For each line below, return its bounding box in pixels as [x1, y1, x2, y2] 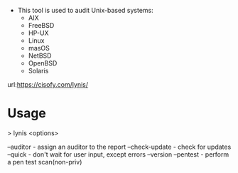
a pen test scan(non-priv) [7, 157, 82, 166]
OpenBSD [28, 59, 58, 67]
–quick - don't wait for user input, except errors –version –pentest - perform [7, 150, 229, 159]
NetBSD [28, 51, 52, 60]
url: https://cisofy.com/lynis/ [7, 80, 89, 88]
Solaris [28, 67, 49, 75]
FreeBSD [28, 21, 55, 29]
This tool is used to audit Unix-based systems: [17, 6, 154, 14]
